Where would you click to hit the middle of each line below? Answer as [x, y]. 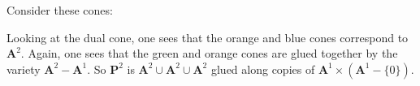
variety [24, 69]
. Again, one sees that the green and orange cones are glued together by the [209, 53]
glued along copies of [263, 69]
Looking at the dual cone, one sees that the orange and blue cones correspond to [208, 37]
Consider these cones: [60, 10]
